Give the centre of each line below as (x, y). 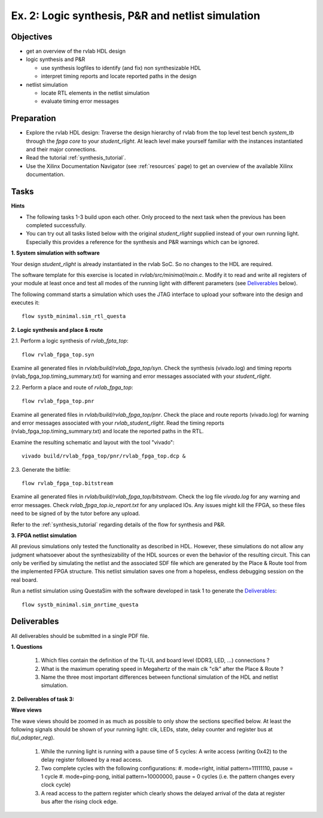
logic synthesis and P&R (56, 59)
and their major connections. (61, 149)
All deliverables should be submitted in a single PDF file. (80, 636)
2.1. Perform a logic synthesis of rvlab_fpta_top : (70, 341)
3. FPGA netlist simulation (44, 535)
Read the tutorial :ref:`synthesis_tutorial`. (76, 158)
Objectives (32, 37)
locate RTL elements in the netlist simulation (95, 93)
